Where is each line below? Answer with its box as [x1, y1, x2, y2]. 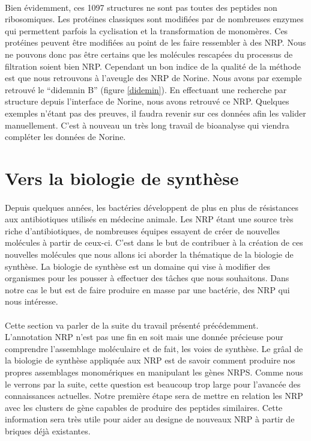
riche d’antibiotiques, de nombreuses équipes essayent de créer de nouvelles [5, 224, 280, 237]
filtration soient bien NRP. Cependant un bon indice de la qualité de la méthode [5, 59, 301, 72]
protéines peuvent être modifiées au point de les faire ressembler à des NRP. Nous [5, 36, 306, 49]
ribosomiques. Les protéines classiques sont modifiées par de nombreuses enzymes [5, 13, 304, 25]
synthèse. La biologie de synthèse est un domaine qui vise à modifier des [5, 260, 271, 272]
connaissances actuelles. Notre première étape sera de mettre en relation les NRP [5, 389, 303, 402]
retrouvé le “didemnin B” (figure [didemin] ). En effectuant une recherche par [5, 83, 287, 96]
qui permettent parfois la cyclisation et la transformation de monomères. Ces [5, 24, 288, 37]
